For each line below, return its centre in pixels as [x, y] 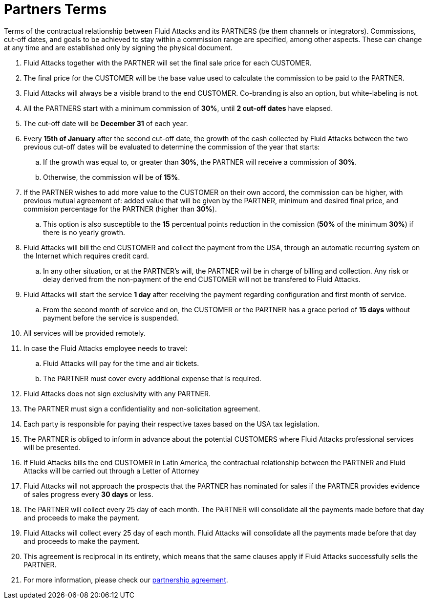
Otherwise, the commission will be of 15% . [112, 177]
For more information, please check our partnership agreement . [126, 580]
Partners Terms [55, 9]
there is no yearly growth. [84, 232]
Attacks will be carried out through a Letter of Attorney [111, 471]
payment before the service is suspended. [111, 318]
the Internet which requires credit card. [86, 256]
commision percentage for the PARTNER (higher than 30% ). [120, 209]
